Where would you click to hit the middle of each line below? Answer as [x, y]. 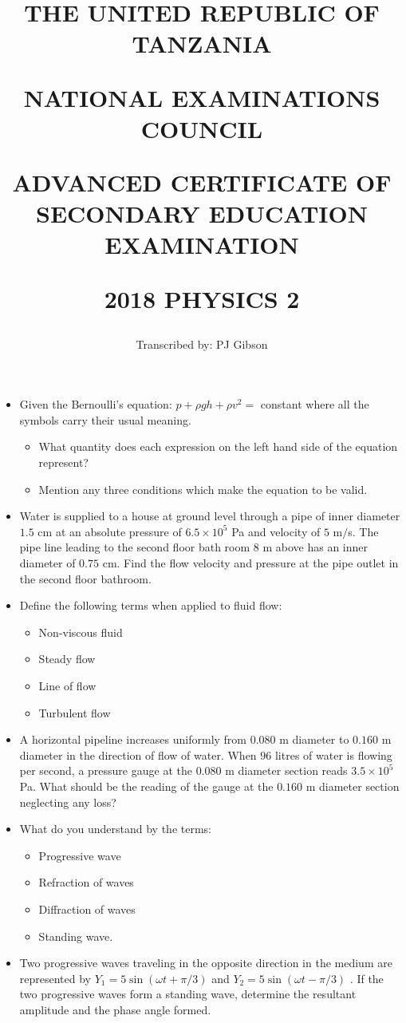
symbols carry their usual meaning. [105, 419]
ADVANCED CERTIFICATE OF [202, 182]
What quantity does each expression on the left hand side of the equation [218, 446]
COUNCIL [202, 128]
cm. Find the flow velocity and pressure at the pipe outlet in [250, 563]
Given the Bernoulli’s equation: [96, 404]
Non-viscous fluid [81, 632]
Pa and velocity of [276, 531]
